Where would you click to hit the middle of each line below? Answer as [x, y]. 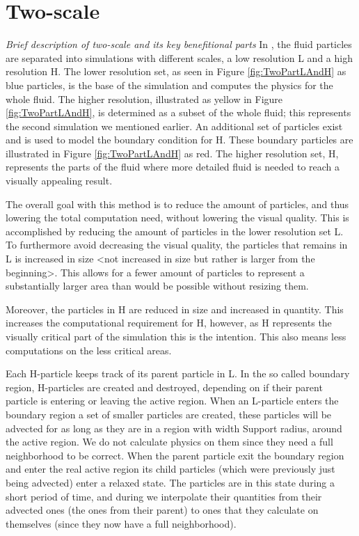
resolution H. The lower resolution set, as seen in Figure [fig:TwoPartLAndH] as [176, 71]
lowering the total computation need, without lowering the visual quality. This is [177, 218]
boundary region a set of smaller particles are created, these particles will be [169, 414]
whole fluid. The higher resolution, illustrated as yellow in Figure [144, 98]
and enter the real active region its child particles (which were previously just [170, 469]
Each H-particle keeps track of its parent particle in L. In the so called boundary [178, 373]
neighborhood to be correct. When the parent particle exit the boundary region [175, 455]
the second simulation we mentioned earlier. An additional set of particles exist [174, 126]
